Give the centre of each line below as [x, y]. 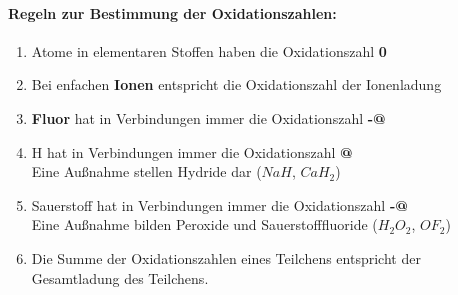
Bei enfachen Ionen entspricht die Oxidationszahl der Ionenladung [236, 84]
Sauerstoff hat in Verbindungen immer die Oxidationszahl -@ [219, 204]
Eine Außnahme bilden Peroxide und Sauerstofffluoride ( [204, 224]
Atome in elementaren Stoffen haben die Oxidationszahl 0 [209, 50]
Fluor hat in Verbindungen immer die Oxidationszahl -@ [208, 117]
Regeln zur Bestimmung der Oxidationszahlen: [172, 12]
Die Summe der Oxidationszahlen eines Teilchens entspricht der [226, 257]
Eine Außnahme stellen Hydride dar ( [146, 171]
